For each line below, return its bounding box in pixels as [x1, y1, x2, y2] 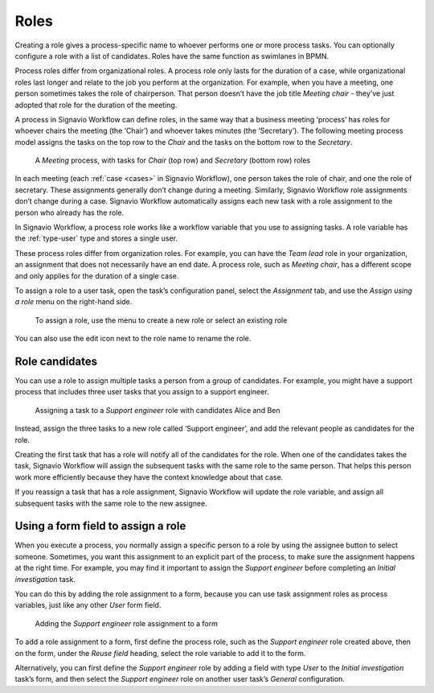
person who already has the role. [14, 208, 125, 217]
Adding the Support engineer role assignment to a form [35, 618, 219, 628]
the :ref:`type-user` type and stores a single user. [14, 233, 178, 243]
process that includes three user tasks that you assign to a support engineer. [14, 387, 269, 397]
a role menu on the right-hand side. [14, 297, 133, 307]
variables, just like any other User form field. [14, 600, 162, 610]
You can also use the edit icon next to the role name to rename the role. [14, 334, 252, 344]
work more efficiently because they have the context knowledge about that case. [14, 472, 284, 482]
